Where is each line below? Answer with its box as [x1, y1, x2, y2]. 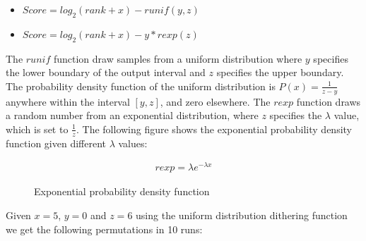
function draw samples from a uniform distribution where [53, 51, 302, 66]
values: [118, 135, 148, 150]
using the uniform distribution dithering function [136, 207, 348, 222]
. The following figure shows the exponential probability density [76, 121, 352, 136]
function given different [6, 135, 107, 150]
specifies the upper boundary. [216, 65, 344, 80]
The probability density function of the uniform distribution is [6, 78, 276, 93]
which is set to [6, 121, 69, 136]
